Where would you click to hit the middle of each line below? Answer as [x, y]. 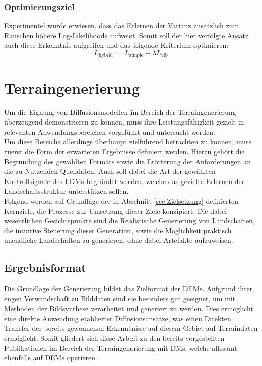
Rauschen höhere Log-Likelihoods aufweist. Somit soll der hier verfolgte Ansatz [126, 35]
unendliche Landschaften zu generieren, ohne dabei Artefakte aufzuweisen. [119, 240]
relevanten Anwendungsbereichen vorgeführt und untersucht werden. [110, 131]
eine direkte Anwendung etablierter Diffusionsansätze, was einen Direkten [118, 318]
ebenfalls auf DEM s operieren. [51, 358]
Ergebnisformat [45, 267]
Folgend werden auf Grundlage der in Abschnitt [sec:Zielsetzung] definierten [121, 200]
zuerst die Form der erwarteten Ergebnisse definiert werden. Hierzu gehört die [124, 151]
